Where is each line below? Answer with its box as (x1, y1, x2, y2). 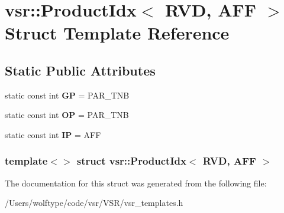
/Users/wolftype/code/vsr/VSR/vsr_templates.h (5, 196, 183, 209)
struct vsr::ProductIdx (76, 153, 186, 168)
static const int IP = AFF (5, 128, 101, 140)
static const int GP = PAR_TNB (5, 89, 130, 101)
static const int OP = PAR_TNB (5, 109, 129, 121)
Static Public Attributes (5, 61, 156, 79)
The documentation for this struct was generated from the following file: (5, 176, 267, 189)
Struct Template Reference (5, 21, 230, 45)
